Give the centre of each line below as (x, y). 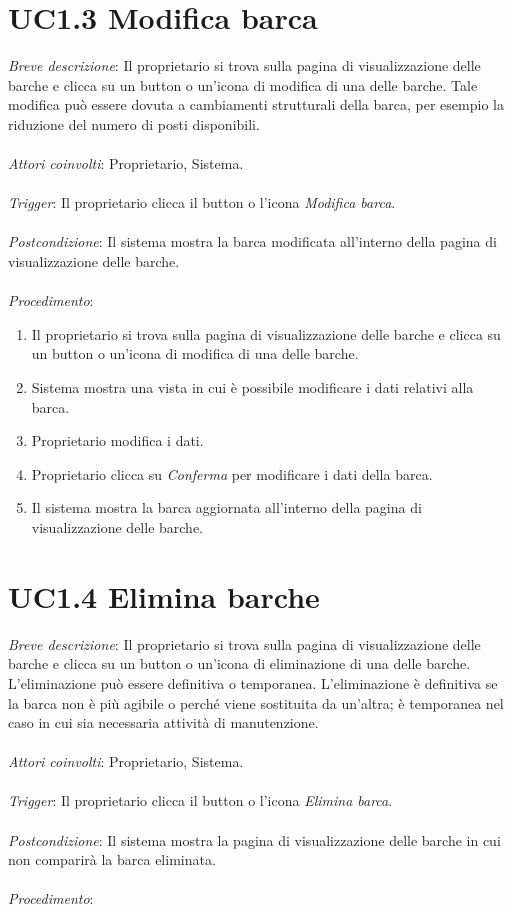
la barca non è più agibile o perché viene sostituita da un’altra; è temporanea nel (256, 702)
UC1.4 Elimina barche (164, 595)
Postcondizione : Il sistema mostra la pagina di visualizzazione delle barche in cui (254, 839)
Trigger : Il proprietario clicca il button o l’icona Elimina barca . (200, 800)
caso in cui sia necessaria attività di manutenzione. (163, 722)
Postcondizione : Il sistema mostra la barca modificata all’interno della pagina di (252, 241)
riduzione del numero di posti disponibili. (134, 123)
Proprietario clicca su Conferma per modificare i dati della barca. (232, 473)
